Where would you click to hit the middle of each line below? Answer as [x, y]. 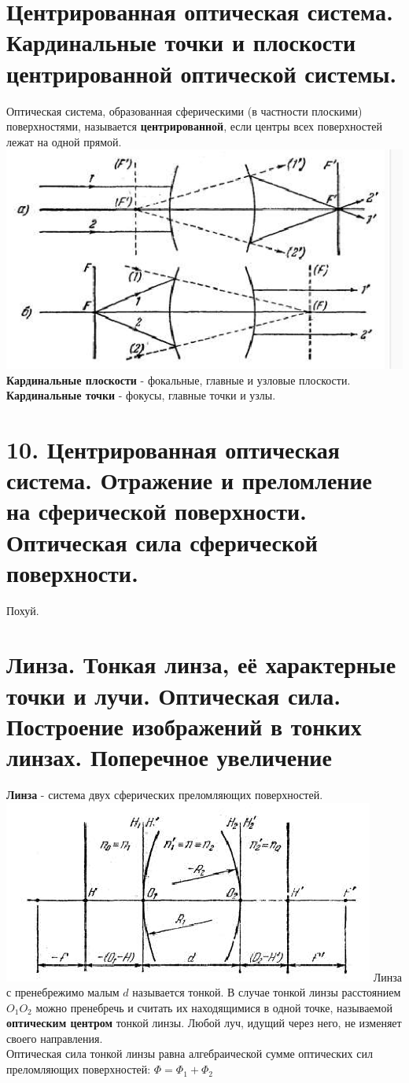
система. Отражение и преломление [190, 480]
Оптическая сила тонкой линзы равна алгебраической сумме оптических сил [190, 1054]
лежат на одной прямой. [64, 141]
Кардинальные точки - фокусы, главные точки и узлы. [141, 395]
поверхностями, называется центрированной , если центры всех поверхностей [194, 126]
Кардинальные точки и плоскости [181, 42]
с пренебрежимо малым [63, 992]
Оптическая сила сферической [162, 541]
